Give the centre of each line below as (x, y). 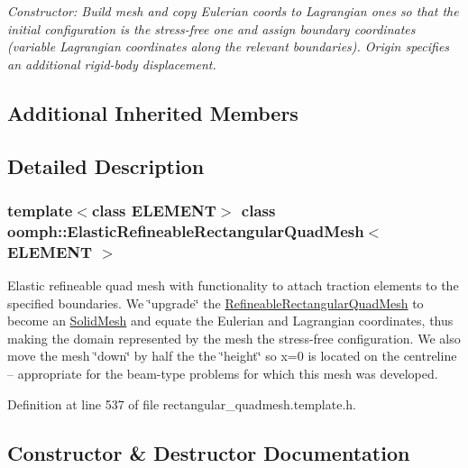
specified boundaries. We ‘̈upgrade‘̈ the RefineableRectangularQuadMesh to (216, 303)
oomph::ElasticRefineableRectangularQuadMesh (186, 230)
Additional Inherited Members (153, 112)
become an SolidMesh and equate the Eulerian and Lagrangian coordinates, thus (230, 321)
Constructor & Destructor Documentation (209, 452)
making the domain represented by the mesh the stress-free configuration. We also (234, 338)
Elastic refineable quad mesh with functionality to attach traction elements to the (233, 285)
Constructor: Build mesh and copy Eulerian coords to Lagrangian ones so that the (233, 11)
